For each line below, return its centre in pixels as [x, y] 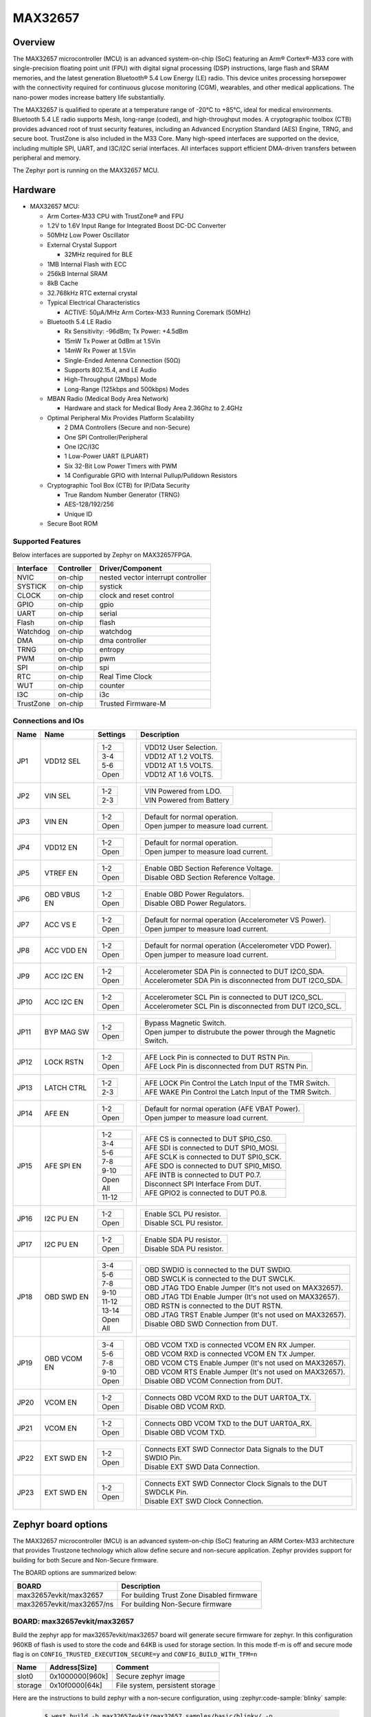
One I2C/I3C [82, 447]
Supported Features [47, 541]
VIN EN [56, 821]
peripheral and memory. [47, 157]
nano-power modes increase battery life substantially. [89, 97]
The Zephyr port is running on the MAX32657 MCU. [86, 170]
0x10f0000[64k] [76, 1685]
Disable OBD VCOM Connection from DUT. [214, 1381]
